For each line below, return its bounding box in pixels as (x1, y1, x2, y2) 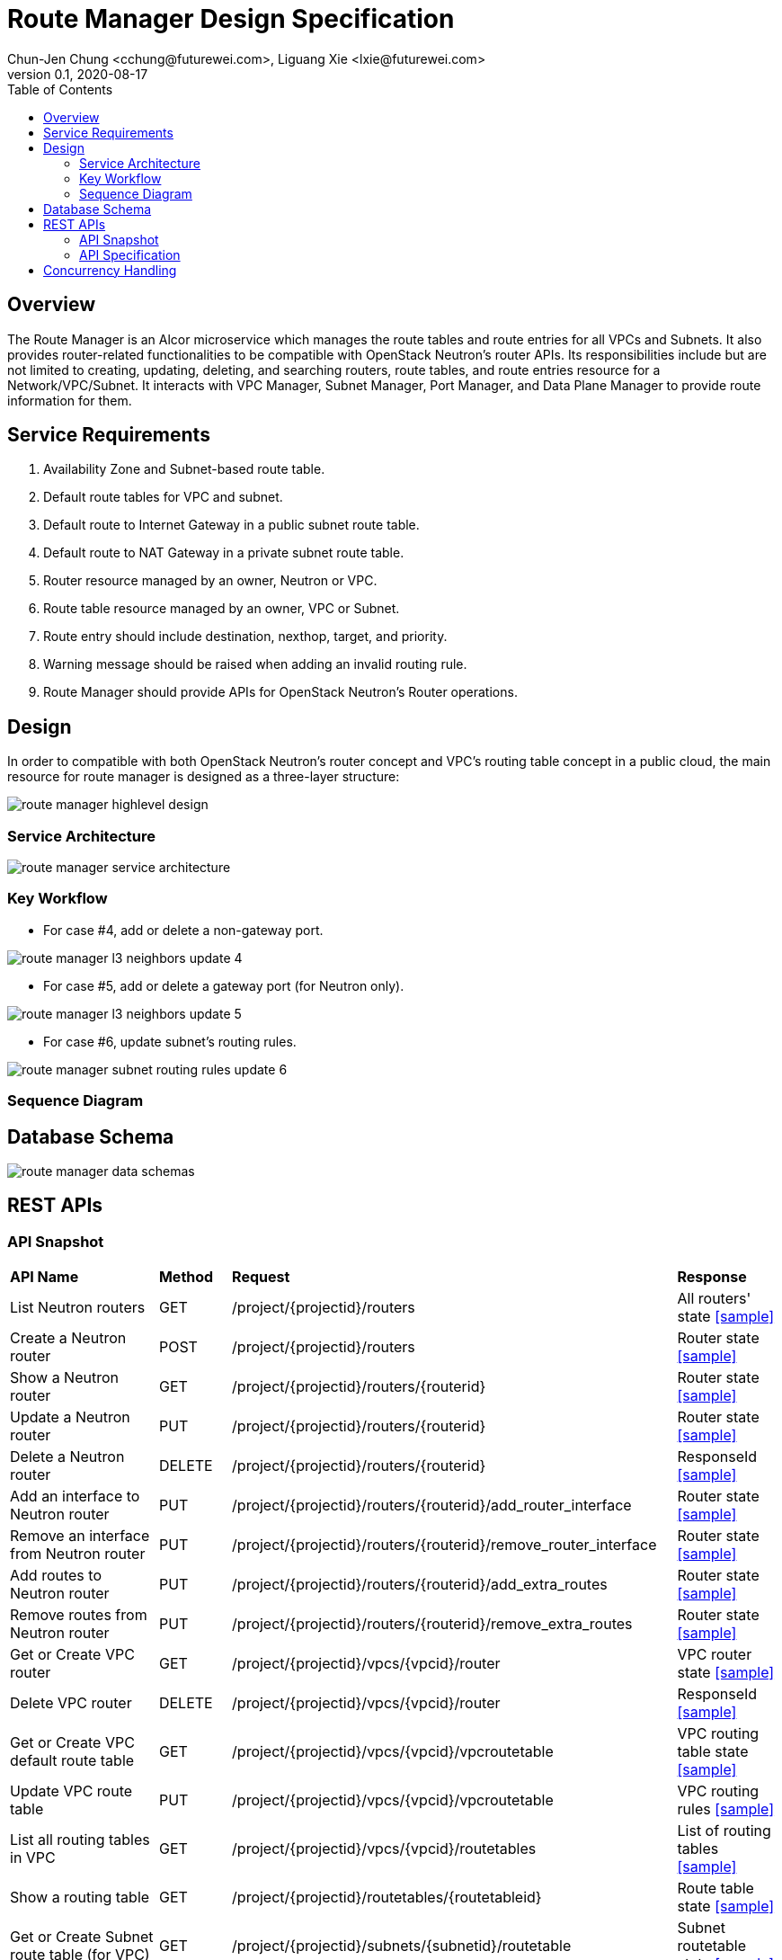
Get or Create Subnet (10, 1928, 154, 1947)
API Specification (79, 246, 181, 263)
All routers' (677, 1289, 751, 1308)
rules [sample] (677, 1800, 775, 1819)
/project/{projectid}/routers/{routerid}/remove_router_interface (232, 1536, 657, 1555)
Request (232, 1268, 290, 1287)
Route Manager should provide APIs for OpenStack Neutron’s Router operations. (43, 684, 518, 700)
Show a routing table (10, 1888, 150, 1907)
